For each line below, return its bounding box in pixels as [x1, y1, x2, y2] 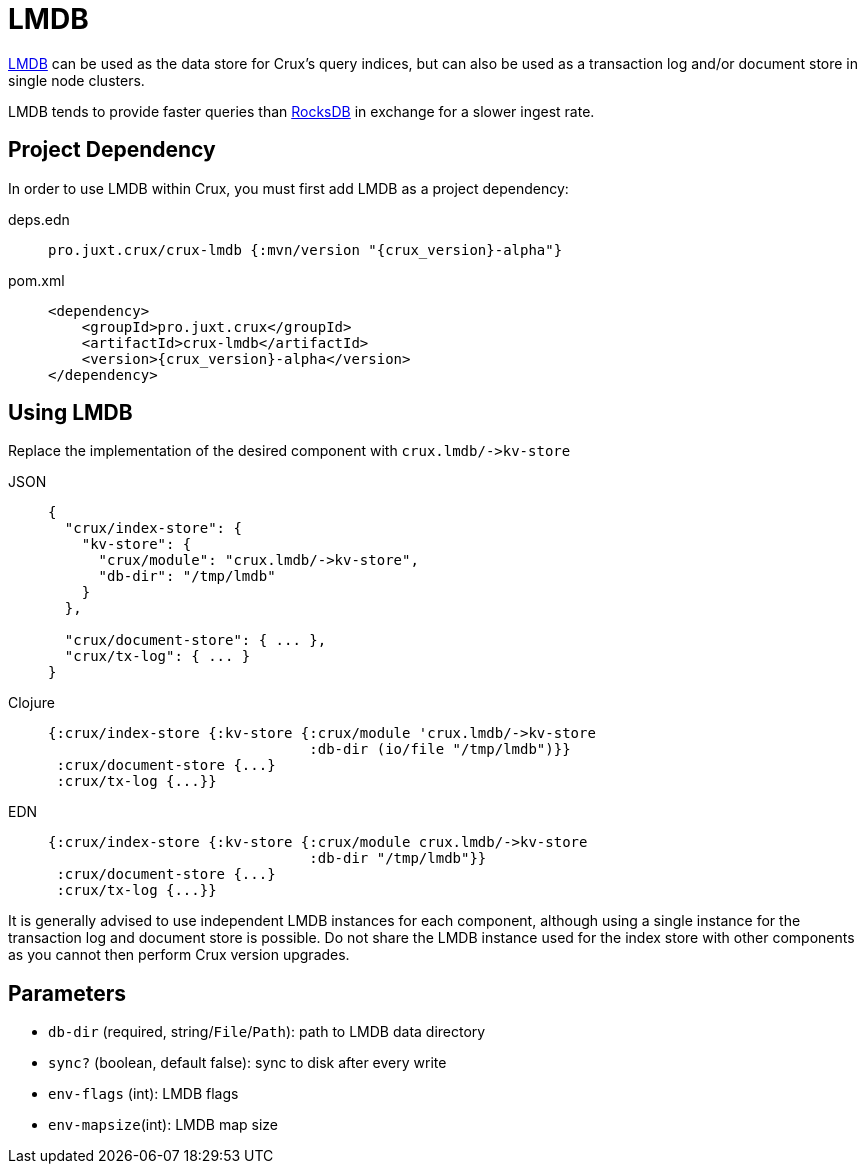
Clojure [8, 694, 55, 712]
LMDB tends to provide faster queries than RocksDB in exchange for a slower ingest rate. [8, 102, 595, 120]
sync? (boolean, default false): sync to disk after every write [48, 1054, 447, 1072]
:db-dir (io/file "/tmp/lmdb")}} [309, 741, 571, 758]
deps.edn [8, 210, 70, 228]
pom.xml [8, 271, 65, 289]
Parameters [8, 980, 126, 1006]
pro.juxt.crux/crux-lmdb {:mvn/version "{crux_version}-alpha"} [48, 241, 563, 258]
